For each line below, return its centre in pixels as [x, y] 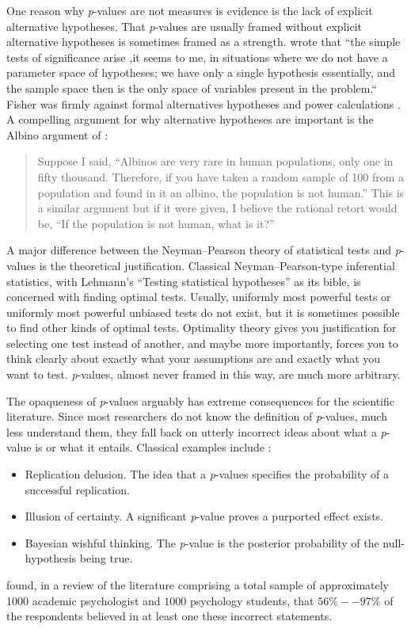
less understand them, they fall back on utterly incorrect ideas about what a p [196, 431]
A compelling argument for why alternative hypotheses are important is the [190, 119]
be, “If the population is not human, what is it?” [156, 223]
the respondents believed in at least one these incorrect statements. [169, 616]
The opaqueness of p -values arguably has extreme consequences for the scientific [200, 400]
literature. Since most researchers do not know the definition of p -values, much [197, 416]
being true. [106, 558]
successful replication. [77, 489]
